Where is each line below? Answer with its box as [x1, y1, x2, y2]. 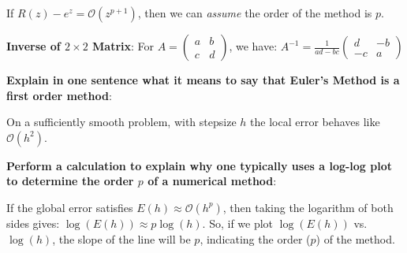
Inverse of [6, 38, 61, 54]
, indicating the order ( [200, 230, 311, 247]
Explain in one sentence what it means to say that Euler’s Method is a [6, 72, 400, 87]
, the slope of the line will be [52, 230, 191, 247]
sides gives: [6, 214, 60, 231]
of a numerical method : [147, 173, 277, 189]
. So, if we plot [202, 214, 274, 231]
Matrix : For [92, 38, 155, 54]
